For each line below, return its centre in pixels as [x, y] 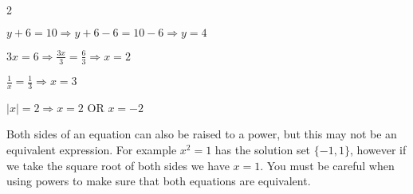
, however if [378, 150]
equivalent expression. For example [92, 150]
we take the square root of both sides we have [118, 165]
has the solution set [263, 150]
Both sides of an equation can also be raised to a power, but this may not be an [202, 134]
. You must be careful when [327, 165]
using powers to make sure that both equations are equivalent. [159, 181]
